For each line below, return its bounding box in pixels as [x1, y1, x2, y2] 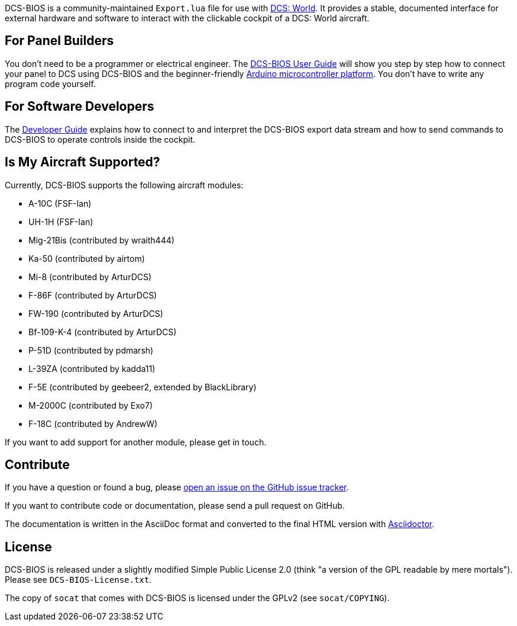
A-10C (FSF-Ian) [28, 198, 92, 208]
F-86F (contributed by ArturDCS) [28, 290, 157, 300]
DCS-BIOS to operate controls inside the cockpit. [5, 134, 195, 145]
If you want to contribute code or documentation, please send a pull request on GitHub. [5, 500, 345, 511]
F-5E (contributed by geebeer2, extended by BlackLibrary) [28, 381, 257, 392]
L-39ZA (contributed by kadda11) [28, 363, 156, 374]
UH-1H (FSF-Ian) [28, 216, 93, 227]
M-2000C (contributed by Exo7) [28, 400, 153, 410]
